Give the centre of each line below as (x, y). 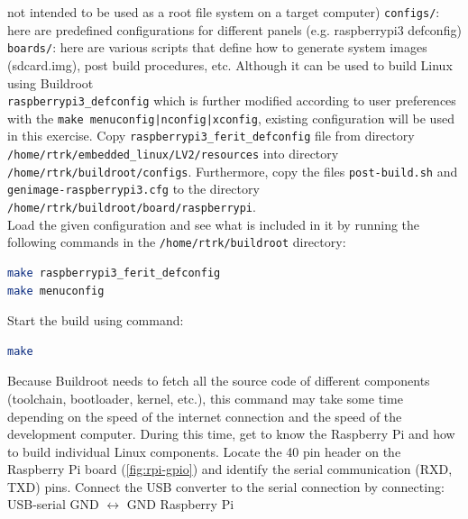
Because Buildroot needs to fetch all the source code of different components (219, 381)
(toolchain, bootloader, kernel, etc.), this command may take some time (205, 398)
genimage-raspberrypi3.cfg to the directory (133, 189)
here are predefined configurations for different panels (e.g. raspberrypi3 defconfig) (234, 29)
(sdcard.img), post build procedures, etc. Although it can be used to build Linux (230, 64)
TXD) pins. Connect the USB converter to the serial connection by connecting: (226, 486)
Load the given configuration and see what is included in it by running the (214, 224)
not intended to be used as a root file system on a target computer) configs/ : (224, 12)
